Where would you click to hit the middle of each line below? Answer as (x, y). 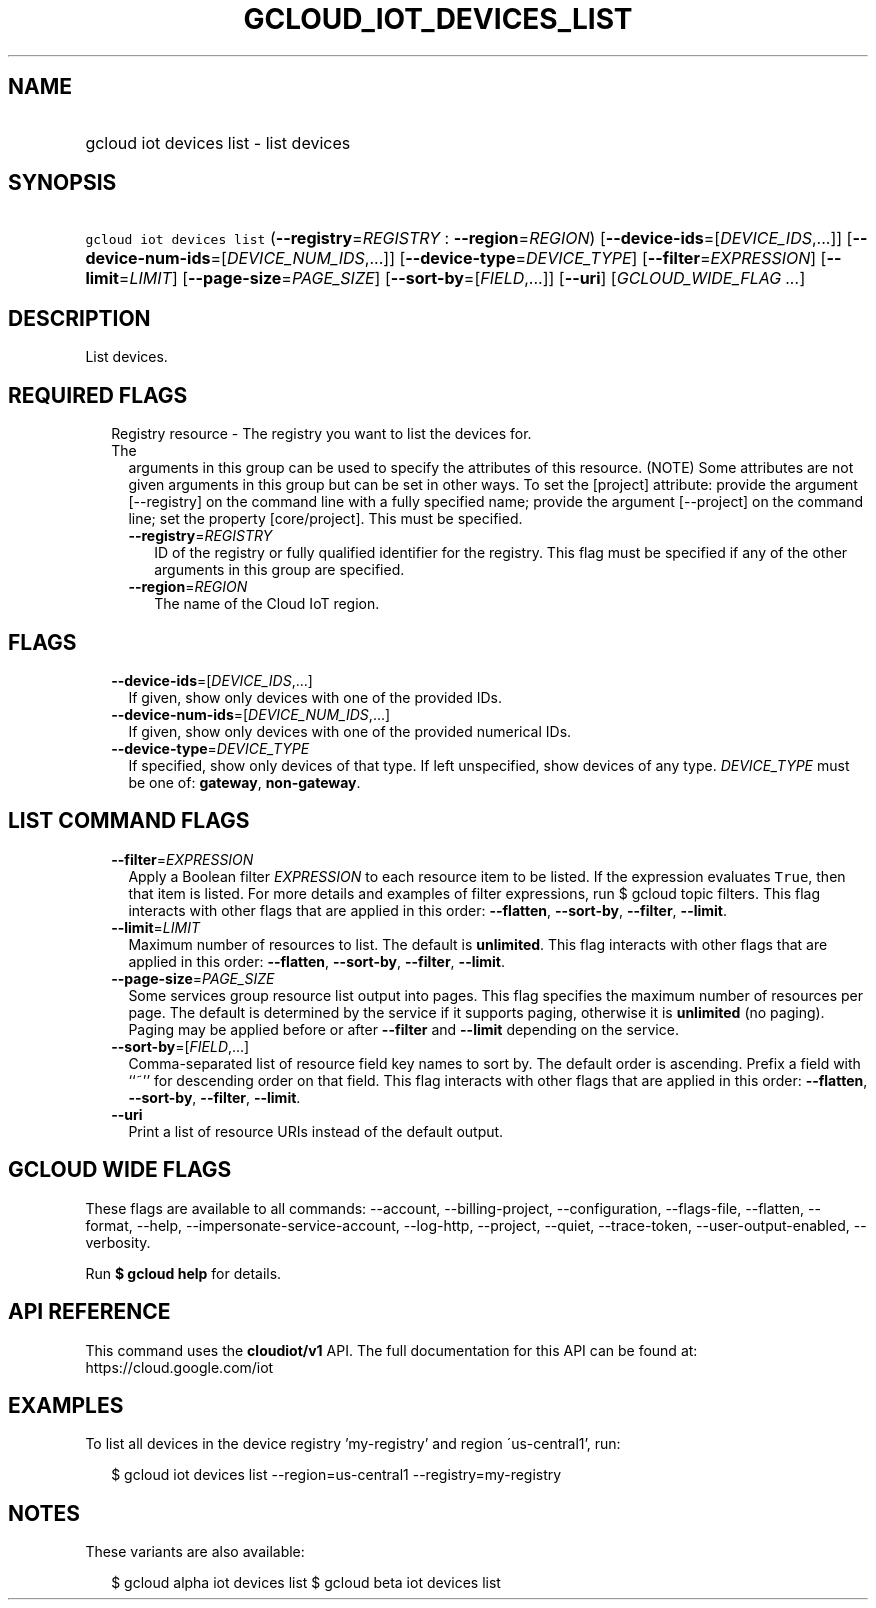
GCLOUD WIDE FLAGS (120, 1170)
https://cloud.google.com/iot (179, 1367)
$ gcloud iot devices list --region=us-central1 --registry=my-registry (336, 1475)
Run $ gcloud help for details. (183, 1273)
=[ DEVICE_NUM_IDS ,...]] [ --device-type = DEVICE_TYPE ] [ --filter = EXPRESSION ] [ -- (526, 258)
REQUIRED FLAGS (98, 395)
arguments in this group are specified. (279, 570)
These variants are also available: (195, 1552)
